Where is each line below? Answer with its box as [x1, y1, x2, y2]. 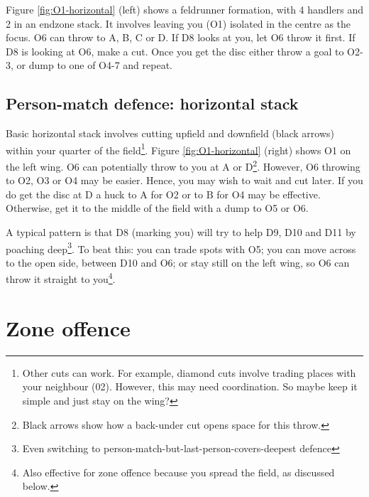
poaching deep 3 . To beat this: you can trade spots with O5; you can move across [6, 239, 356, 256]
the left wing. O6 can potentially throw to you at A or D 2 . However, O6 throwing [6, 157, 360, 173]
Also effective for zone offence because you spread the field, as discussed [22, 464, 335, 479]
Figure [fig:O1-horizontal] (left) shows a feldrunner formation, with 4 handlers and [6, 2, 363, 16]
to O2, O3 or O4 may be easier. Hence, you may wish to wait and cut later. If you [6, 173, 363, 188]
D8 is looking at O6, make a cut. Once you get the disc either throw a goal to [6, 43, 344, 58]
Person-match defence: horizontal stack [6, 92, 299, 114]
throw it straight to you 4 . [6, 269, 116, 287]
